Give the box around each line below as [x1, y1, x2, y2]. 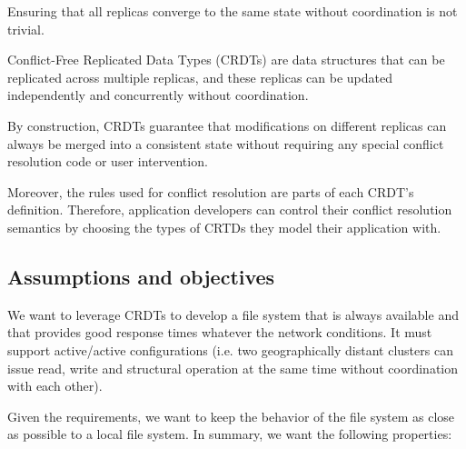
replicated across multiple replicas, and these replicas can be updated [7, 67, 393, 86]
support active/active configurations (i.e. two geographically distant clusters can [7, 340, 453, 359]
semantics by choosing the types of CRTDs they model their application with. [7, 217, 441, 236]
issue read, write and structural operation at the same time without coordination [7, 358, 459, 377]
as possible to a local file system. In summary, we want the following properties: [7, 424, 452, 444]
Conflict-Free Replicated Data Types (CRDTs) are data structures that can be [7, 50, 445, 69]
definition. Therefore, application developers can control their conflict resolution [7, 200, 452, 219]
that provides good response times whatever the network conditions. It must [7, 323, 432, 342]
